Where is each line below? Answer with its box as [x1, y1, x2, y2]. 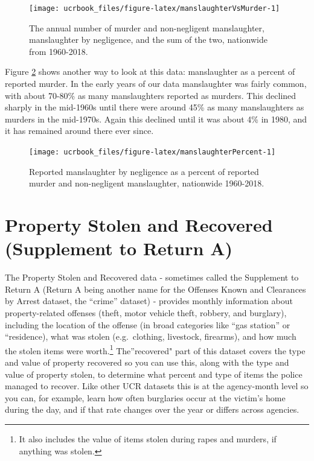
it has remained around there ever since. [5, 124, 154, 137]
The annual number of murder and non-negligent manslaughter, [29, 21, 264, 34]
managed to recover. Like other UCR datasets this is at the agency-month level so [5, 380, 309, 392]
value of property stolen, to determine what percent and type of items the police [5, 367, 303, 380]
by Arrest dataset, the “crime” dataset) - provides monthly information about [5, 294, 293, 307]
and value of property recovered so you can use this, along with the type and [5, 355, 289, 368]
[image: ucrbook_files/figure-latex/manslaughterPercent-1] [29, 148, 276, 156]
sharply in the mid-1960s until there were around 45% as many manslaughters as [5, 101, 304, 113]
